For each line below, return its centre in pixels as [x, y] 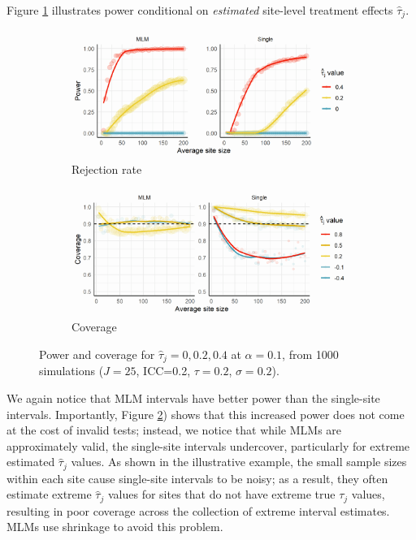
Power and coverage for [97, 354]
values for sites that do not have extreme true [221, 494]
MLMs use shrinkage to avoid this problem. [115, 527]
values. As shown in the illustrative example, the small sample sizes [239, 462]
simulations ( [71, 371]
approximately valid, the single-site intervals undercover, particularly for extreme [208, 445]
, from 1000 [310, 354]
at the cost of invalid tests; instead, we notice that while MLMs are [174, 430]
